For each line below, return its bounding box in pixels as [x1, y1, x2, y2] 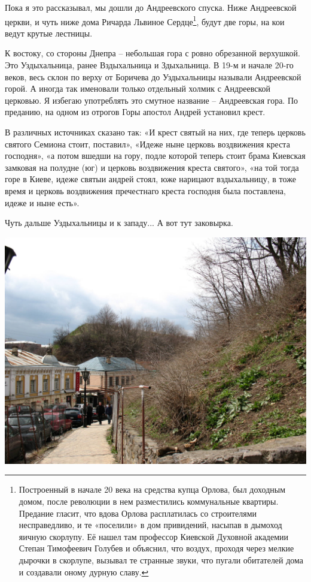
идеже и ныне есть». [5, 196, 80, 209]
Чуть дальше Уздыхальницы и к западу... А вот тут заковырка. [5, 216, 233, 229]
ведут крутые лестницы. [5, 26, 93, 39]
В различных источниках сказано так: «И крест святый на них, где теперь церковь [5, 126, 306, 138]
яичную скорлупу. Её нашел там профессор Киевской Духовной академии [19, 530, 289, 542]
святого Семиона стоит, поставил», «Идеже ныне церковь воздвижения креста [5, 137, 290, 150]
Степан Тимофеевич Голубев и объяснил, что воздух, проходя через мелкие [19, 542, 294, 554]
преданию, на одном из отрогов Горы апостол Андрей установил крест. [5, 105, 266, 118]
